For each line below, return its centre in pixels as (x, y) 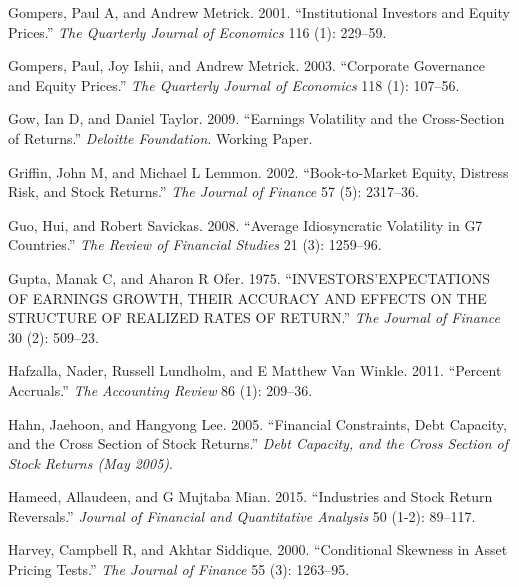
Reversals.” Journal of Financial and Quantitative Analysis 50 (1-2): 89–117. (242, 515)
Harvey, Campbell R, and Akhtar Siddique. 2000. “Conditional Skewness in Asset (258, 549)
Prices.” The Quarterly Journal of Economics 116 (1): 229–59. (197, 31)
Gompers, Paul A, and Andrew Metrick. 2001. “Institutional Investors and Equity (259, 12)
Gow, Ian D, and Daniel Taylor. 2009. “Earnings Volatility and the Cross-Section (256, 118)
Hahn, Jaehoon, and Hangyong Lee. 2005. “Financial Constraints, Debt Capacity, (257, 423)
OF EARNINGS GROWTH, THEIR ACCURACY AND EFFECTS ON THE (247, 297)
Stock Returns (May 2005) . (90, 462)
